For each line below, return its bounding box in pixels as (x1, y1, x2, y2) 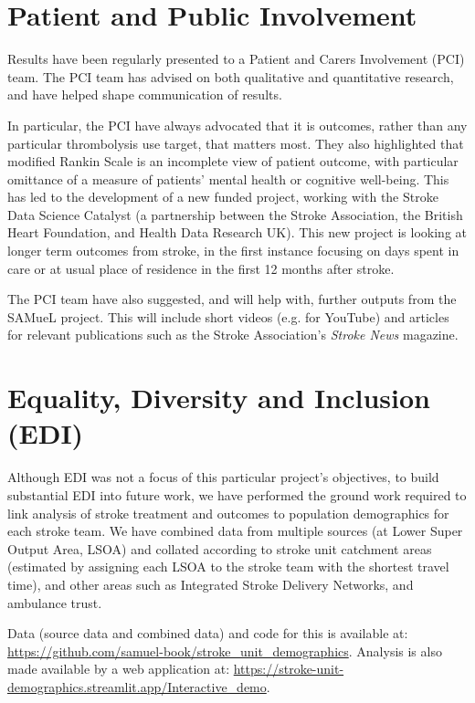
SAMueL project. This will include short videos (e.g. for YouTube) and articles (7, 307, 449, 326)
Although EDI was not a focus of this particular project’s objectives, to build (7, 467, 439, 487)
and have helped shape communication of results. (7, 85, 282, 104)
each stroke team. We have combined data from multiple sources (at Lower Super (7, 521, 463, 540)
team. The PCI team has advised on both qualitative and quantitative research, (7, 67, 454, 86)
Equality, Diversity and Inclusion (7, 379, 430, 416)
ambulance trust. (7, 593, 102, 612)
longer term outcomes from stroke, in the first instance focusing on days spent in (7, 241, 459, 260)
